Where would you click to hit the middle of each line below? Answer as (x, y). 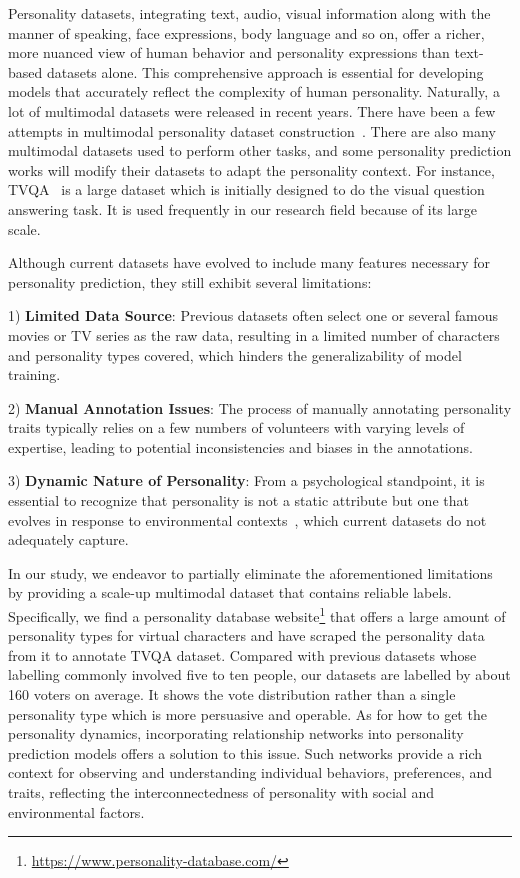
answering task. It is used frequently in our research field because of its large (242, 208)
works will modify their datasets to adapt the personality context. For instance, (251, 169)
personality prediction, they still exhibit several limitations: (190, 281)
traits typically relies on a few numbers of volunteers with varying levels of (236, 427)
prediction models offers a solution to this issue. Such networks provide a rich (245, 752)
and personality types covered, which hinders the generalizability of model (235, 354)
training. (34, 374)
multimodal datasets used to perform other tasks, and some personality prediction (260, 150)
